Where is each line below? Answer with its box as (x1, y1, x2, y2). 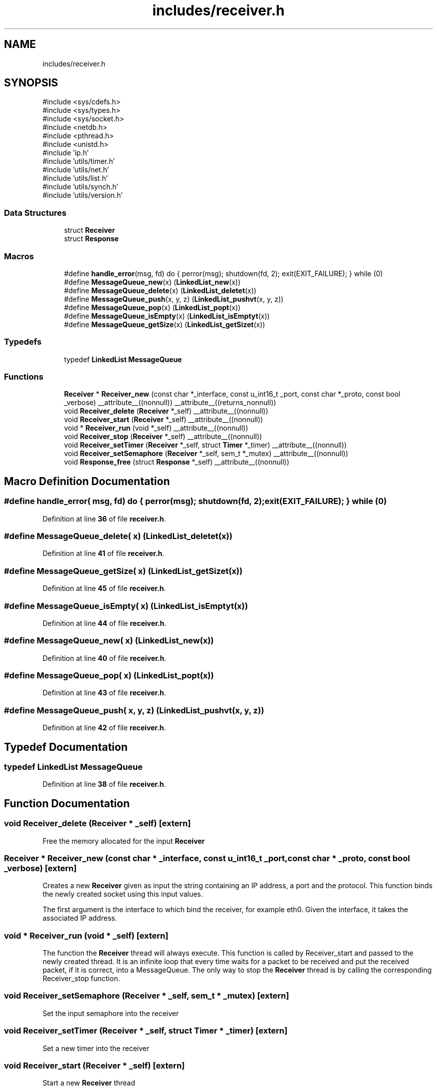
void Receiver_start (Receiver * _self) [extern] (4, 1060, 185, 1071)
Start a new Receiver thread (42, 1079, 135, 1088)
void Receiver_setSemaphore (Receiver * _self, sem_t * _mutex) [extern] (4, 991, 289, 1001)
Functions (4, 372, 43, 382)
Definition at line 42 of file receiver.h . (42, 723, 166, 732)
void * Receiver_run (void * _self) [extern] (4, 930, 169, 941)
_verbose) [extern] (4, 863, 77, 873)
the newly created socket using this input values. (42, 890, 203, 899)
